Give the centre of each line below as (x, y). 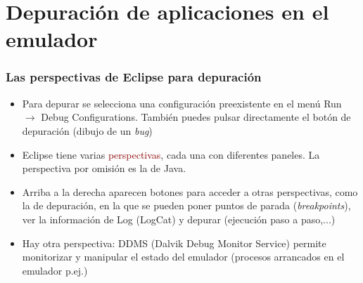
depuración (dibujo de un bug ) (87, 130)
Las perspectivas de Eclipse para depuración (134, 77)
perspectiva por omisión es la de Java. (104, 168)
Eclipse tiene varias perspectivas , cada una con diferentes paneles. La (171, 154)
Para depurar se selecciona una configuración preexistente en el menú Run (182, 103)
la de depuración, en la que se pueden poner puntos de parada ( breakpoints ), (186, 205)
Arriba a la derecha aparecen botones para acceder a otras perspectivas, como (190, 191)
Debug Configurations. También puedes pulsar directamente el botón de (196, 117)
